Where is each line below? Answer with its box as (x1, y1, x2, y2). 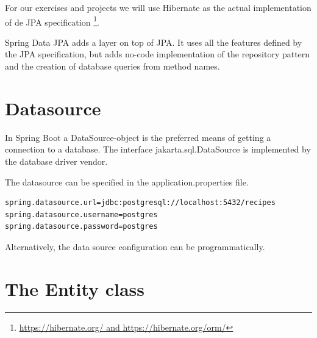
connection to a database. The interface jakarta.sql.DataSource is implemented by (5, 143, 311, 156)
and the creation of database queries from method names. (5, 60, 220, 73)
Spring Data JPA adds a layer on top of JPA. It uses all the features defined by (5, 35, 302, 48)
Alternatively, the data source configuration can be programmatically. (5, 240, 265, 253)
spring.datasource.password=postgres (5, 222, 158, 231)
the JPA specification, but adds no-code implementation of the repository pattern (5, 48, 310, 60)
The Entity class (5, 276, 145, 301)
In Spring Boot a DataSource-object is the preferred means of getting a (5, 131, 271, 143)
